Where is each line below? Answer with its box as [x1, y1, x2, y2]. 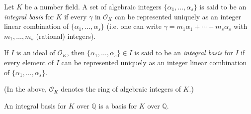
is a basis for [98, 100, 137, 111]
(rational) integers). [36, 30, 96, 41]
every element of [4, 57, 54, 67]
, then [67, 47, 85, 58]
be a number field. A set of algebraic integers [24, 1, 162, 11]
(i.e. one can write [106, 21, 162, 31]
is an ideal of [16, 47, 56, 58]
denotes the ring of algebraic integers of [61, 84, 181, 94]
